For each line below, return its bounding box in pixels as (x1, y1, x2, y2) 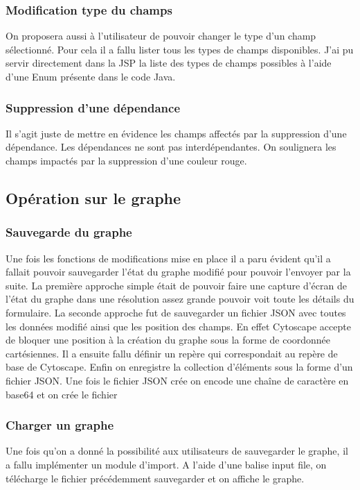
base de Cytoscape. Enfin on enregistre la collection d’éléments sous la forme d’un (6, 360, 353, 374)
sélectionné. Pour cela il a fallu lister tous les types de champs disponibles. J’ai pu (6, 42, 354, 56)
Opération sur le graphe (6, 187, 181, 208)
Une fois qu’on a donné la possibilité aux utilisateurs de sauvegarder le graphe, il (6, 443, 348, 458)
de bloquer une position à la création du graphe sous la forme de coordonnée (6, 332, 331, 347)
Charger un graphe (6, 416, 114, 434)
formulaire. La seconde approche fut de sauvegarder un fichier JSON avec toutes (6, 305, 346, 319)
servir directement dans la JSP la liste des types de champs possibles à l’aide (6, 56, 332, 70)
